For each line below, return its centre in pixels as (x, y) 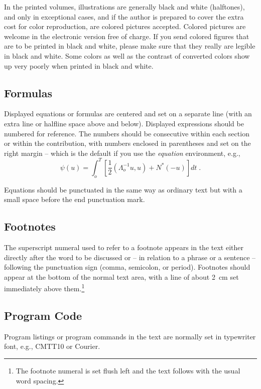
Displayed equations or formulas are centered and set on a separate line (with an (128, 114)
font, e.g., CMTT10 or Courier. (52, 346)
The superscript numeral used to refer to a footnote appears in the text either (124, 247)
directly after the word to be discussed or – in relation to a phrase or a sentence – (130, 257)
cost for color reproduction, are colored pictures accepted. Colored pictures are (125, 26)
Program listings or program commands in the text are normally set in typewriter (130, 336)
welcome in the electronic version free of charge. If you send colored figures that (127, 36)
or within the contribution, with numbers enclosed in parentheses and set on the (127, 143)
